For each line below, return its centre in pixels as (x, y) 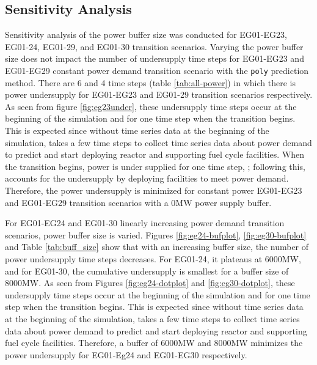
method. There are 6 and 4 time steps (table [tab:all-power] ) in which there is (150, 82)
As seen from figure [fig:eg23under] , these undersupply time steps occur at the (151, 106)
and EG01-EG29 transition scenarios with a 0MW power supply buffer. (138, 202)
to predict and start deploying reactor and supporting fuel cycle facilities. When (155, 154)
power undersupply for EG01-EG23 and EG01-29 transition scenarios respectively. (159, 94)
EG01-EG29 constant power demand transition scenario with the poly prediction (157, 70)
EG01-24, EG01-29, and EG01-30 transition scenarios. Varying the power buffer (154, 46)
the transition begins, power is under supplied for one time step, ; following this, (155, 166)
